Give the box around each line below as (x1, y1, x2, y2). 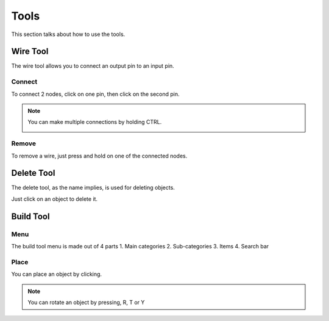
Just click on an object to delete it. (11, 195, 97, 203)
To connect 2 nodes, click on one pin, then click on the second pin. (11, 90, 180, 98)
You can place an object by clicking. (11, 270, 102, 278)
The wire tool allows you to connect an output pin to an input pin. (11, 62, 175, 70)
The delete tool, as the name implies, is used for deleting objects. (11, 184, 175, 192)
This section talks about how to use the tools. (11, 31, 126, 38)
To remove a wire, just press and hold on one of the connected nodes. (11, 152, 188, 159)
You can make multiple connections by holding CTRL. (27, 118, 162, 126)
